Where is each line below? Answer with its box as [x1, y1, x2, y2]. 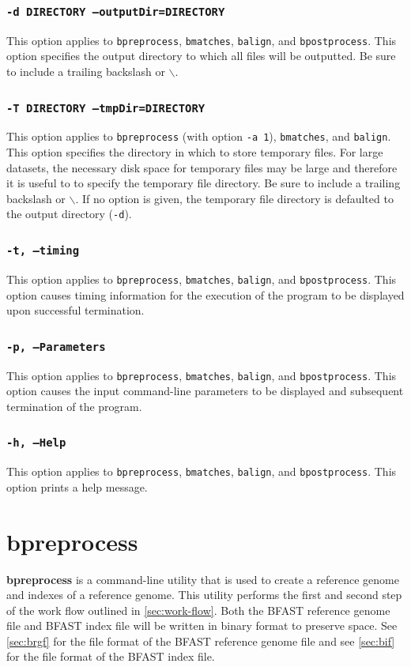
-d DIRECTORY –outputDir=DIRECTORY [6, 5, 225, 18]
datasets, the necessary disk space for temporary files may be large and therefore [6, 159, 398, 175]
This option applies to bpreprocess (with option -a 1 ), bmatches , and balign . [6, 128, 391, 145]
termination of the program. [6, 398, 142, 414]
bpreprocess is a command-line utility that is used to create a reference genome [6, 571, 399, 587]
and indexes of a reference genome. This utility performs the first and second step [6, 586, 402, 603]
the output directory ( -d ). [6, 205, 132, 222]
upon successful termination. [6, 302, 145, 318]
